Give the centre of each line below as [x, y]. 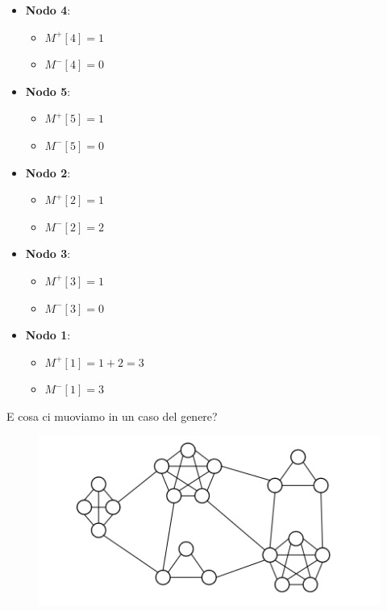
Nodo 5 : [48, 91]
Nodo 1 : [48, 335]
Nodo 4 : [48, 10]
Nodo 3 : [48, 254]
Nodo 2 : [48, 172]
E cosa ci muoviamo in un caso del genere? [112, 416]
